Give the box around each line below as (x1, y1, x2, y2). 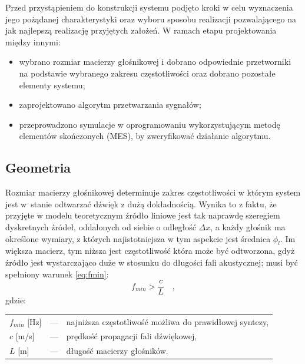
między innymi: (5, 35, 61, 48)
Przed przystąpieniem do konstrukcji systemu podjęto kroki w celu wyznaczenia (5, 1, 293, 13)
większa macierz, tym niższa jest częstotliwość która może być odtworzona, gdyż (5, 244, 295, 257)
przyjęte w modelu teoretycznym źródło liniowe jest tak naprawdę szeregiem (5, 209, 280, 221)
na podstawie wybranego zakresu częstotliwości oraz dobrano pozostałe (19, 67, 276, 79)
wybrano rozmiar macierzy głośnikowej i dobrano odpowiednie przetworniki (19, 55, 291, 68)
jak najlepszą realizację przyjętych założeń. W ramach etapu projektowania (5, 24, 277, 37)
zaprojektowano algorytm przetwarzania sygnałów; (19, 98, 201, 111)
